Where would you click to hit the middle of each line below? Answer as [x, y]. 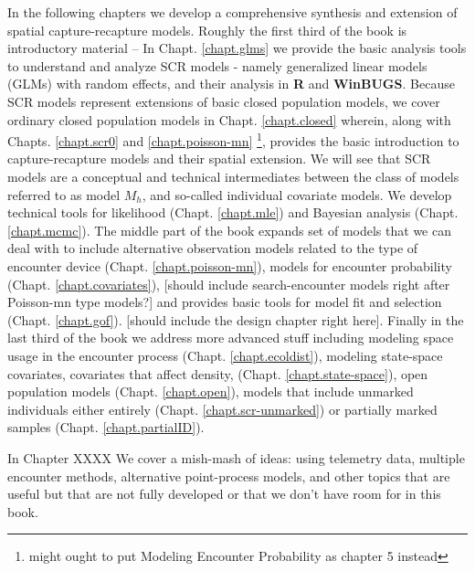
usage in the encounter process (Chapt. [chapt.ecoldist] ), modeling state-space [225, 355]
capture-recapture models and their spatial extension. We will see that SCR [219, 159]
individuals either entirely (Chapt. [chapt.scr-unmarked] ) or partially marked [222, 409]
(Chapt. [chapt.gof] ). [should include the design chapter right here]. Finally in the [236, 319]
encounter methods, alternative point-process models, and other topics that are [229, 476]
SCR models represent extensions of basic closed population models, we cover [224, 101]
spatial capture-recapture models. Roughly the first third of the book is [207, 30]
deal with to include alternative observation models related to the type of [213, 248]
